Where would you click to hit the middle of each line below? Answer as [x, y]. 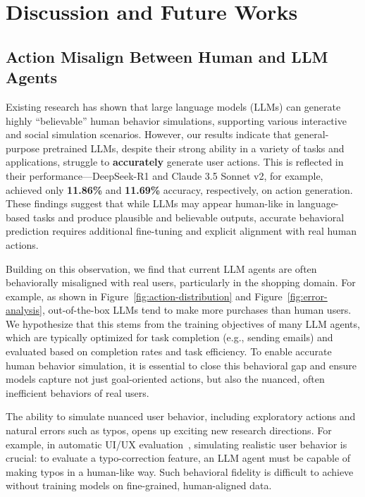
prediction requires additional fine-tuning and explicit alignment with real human [181, 231]
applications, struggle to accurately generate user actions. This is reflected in [175, 162]
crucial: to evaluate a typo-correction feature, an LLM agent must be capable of [178, 458]
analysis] [24, 310]
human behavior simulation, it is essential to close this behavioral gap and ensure [181, 365]
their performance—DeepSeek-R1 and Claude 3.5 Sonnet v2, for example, [165, 175]
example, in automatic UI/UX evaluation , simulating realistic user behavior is [177, 444]
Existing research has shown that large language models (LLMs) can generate [173, 106]
